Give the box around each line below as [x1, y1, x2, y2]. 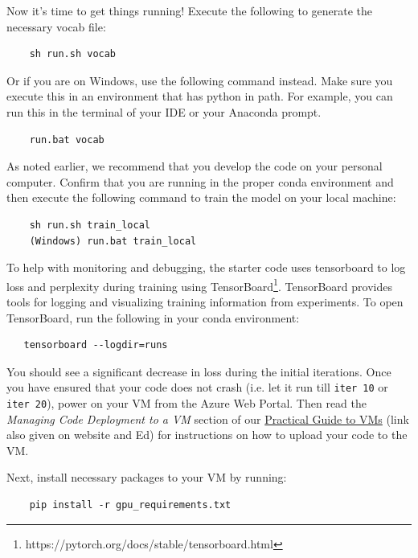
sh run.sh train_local [29, 219, 150, 231]
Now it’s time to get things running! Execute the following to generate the [6, 2, 373, 18]
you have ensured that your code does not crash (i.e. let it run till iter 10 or [6, 379, 388, 396]
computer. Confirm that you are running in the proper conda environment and [6, 173, 394, 190]
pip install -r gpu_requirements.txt [29, 499, 232, 511]
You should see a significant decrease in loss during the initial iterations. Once [6, 363, 391, 380]
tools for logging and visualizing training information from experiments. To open [6, 293, 404, 310]
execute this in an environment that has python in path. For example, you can [6, 88, 393, 105]
